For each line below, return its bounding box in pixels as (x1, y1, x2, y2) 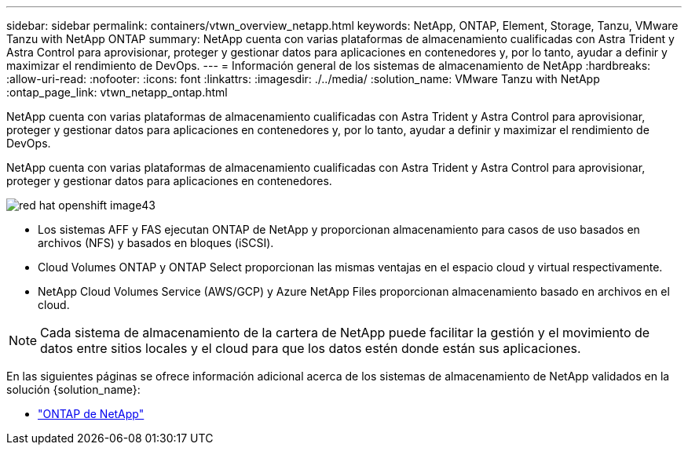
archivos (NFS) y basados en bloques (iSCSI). (38, 236, 274, 249)
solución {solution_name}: (6, 383, 141, 396)
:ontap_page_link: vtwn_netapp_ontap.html (6, 85, 228, 99)
